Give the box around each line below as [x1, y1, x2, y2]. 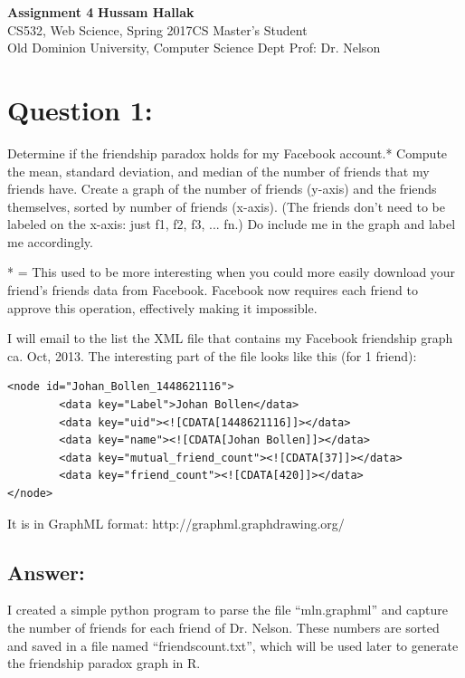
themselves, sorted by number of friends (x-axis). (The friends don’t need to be [7, 196, 446, 215]
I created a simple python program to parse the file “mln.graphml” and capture [7, 600, 448, 619]
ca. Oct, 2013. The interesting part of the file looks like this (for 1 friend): [7, 346, 417, 365]
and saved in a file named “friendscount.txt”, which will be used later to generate [7, 635, 459, 654]
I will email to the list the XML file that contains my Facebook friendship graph [7, 329, 453, 348]
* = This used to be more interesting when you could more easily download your [7, 263, 456, 282]
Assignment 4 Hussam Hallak [7, 3, 195, 21]
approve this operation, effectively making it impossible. [7, 298, 318, 317]
